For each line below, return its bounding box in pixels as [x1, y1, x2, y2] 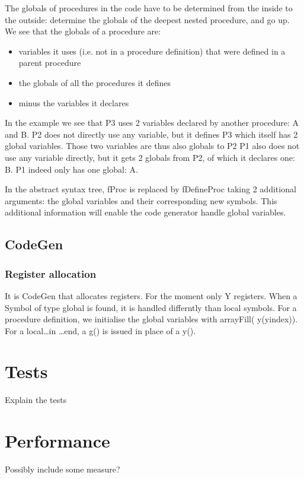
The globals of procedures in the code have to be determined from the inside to [5, 2, 293, 14]
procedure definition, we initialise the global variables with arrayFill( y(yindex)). [5, 313, 298, 325]
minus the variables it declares [18, 96, 129, 109]
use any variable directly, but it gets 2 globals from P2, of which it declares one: [5, 151, 295, 163]
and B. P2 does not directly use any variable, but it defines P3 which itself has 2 [5, 128, 298, 140]
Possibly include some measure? [5, 463, 120, 475]
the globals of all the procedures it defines [18, 76, 171, 88]
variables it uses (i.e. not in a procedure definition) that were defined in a [18, 45, 286, 57]
